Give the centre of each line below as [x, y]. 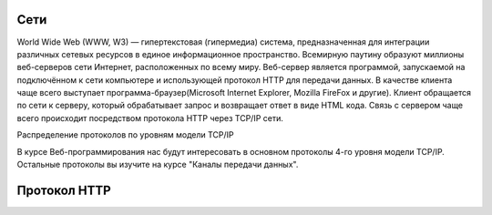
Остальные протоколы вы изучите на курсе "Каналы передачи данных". [158, 165]
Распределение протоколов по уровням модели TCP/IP [125, 135]
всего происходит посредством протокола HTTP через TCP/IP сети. [150, 118]
